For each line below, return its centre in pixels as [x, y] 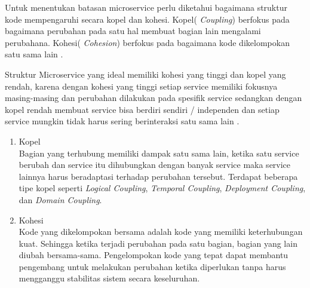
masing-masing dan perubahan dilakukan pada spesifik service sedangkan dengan [154, 98]
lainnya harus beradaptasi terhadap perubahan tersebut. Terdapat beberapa [158, 176]
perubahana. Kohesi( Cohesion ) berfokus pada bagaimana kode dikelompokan [147, 42]
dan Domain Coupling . [60, 199]
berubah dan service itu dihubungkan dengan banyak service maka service [155, 165]
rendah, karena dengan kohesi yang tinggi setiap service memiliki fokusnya [141, 86]
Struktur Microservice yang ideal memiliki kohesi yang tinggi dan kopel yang [145, 74]
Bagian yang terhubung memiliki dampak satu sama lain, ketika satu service [159, 153]
